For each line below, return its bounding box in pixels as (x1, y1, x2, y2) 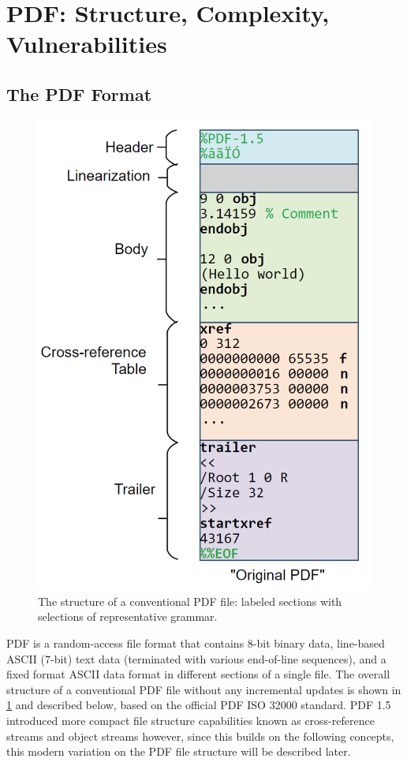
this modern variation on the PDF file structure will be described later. (6, 743, 351, 760)
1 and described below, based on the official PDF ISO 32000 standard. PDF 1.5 (6, 697, 391, 713)
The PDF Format (6, 81, 152, 106)
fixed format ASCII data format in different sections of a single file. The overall (6, 666, 390, 682)
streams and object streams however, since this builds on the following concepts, (6, 727, 394, 744)
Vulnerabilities (6, 28, 167, 60)
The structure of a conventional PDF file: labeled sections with (38, 592, 342, 609)
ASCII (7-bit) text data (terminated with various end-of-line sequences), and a (6, 650, 386, 667)
